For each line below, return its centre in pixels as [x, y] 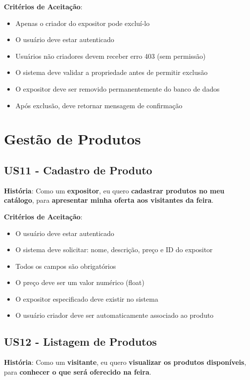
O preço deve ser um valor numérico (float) [80, 282]
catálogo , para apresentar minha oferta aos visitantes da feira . [109, 200]
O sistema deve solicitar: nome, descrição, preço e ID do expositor [114, 249]
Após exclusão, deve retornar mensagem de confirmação [99, 105]
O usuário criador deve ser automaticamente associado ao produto [115, 315]
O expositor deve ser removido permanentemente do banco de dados [117, 88]
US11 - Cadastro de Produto [78, 170]
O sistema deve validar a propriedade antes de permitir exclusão [112, 72]
